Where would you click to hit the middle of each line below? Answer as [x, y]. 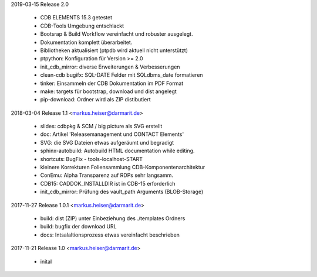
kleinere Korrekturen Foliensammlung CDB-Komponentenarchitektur [123, 167]
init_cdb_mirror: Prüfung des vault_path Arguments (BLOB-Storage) [122, 192]
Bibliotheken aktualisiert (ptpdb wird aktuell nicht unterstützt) [114, 50]
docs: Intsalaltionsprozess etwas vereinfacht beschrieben [110, 235]
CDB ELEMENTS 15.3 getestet [76, 18]
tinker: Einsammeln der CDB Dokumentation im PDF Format [112, 83]
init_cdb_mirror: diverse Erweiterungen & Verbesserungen [110, 67]
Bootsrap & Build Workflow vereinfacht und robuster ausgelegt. [117, 34]
